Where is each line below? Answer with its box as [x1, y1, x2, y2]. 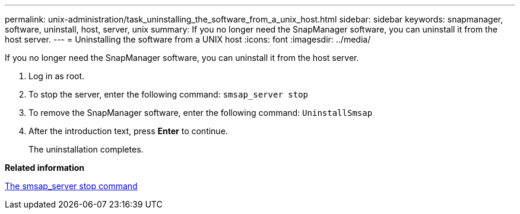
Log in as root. [28, 71, 85, 81]
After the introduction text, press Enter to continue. [28, 126, 228, 136]
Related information [5, 163, 85, 173]
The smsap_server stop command [5, 181, 138, 191]
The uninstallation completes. [28, 144, 144, 154]
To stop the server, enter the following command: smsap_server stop [28, 89, 308, 99]
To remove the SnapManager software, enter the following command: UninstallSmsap [28, 108, 373, 118]
